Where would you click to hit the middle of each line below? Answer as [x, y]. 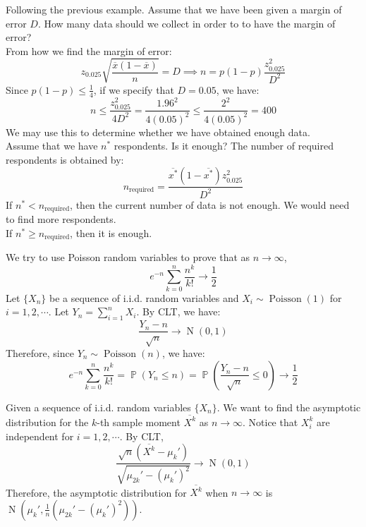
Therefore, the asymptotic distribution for [96, 492]
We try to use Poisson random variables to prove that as [128, 257]
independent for [40, 436]
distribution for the [47, 422]
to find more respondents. [61, 219]
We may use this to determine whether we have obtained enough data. [158, 132]
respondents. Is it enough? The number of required [224, 146]
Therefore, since [40, 353]
